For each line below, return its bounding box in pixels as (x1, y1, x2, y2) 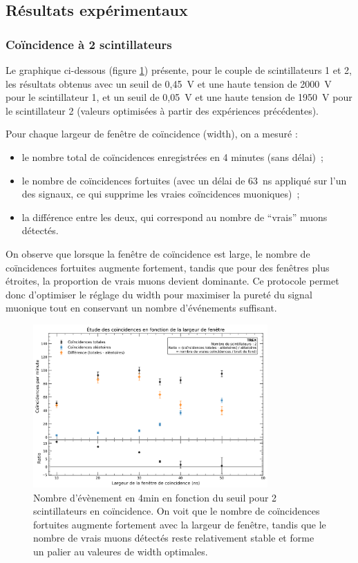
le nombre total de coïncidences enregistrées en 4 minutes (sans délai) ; (21, 149, 323, 164)
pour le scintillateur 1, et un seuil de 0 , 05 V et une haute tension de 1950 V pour (6, 90, 352, 104)
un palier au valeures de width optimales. (33, 544, 208, 559)
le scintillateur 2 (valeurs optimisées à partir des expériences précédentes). (6, 103, 319, 117)
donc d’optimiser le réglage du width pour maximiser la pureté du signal (6, 287, 312, 301)
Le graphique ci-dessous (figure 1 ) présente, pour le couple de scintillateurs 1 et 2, (6, 63, 352, 77)
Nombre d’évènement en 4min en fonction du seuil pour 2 (33, 490, 277, 504)
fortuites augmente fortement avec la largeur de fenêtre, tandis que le (33, 517, 326, 531)
